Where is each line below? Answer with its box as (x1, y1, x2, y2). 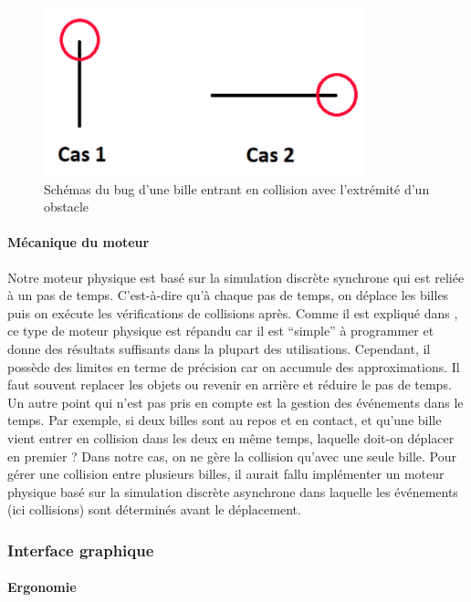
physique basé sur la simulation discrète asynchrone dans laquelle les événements (7, 482, 458, 501)
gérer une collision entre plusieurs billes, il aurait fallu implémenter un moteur (7, 464, 445, 483)
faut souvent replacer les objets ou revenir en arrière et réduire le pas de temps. (7, 375, 452, 394)
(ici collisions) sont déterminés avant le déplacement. (7, 500, 301, 519)
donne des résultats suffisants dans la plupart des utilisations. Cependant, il (7, 338, 431, 358)
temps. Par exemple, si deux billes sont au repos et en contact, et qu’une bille (7, 410, 442, 430)
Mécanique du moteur (7, 233, 150, 252)
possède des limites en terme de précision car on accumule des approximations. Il (7, 357, 460, 376)
